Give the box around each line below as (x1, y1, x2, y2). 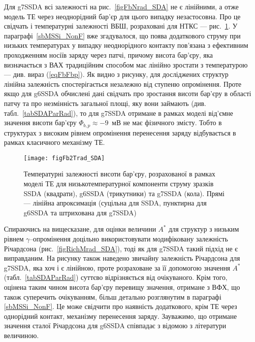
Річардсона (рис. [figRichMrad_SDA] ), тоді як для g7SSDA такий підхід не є (4, 243, 238, 253)
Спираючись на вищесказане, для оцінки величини (4, 224, 156, 234)
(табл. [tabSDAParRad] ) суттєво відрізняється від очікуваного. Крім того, (4, 272, 227, 282)
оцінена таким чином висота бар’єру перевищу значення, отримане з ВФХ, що (4, 281, 240, 292)
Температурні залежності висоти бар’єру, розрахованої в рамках (24, 169, 216, 179)
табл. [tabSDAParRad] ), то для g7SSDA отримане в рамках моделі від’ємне (4, 107, 233, 118)
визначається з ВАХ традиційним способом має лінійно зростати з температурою (4, 59, 248, 69)
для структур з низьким (168, 224, 239, 234)
